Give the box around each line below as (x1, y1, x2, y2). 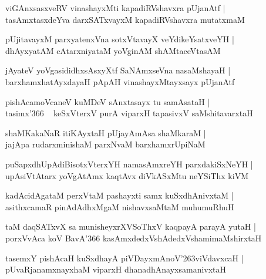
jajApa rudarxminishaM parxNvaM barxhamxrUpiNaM (5, 138, 206, 150)
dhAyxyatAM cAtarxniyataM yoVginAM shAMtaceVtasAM (5, 44, 221, 56)
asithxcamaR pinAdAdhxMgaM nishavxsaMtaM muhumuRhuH (5, 200, 234, 213)
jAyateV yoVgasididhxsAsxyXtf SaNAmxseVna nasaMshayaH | (5, 64, 231, 76)
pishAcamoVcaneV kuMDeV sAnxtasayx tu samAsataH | (5, 95, 210, 107)
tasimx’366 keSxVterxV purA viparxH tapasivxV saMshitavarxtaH (5, 107, 253, 119)
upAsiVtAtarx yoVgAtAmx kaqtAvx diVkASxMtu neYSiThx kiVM (5, 169, 248, 181)
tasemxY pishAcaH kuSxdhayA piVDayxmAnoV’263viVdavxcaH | (5, 251, 244, 264)
